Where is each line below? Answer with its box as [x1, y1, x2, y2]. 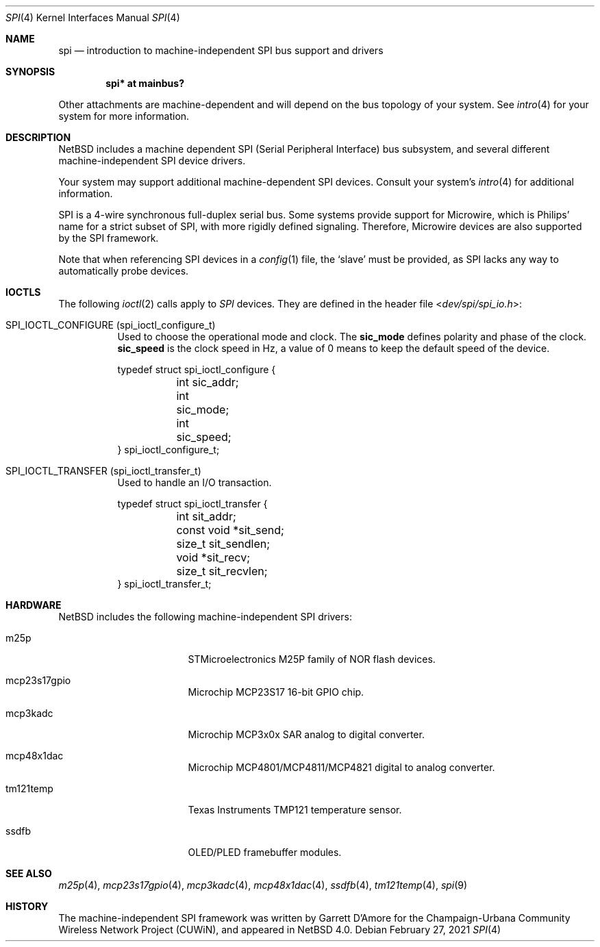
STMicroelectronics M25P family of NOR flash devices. [188, 653, 436, 665]
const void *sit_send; [176, 523, 284, 537]
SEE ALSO [5, 868, 52, 879]
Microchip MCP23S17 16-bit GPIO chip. [188, 686, 364, 698]
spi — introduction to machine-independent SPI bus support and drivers [58, 45, 384, 56]
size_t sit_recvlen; [176, 564, 268, 578]
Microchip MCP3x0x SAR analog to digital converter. [188, 729, 425, 740]
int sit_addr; [176, 509, 236, 523]
